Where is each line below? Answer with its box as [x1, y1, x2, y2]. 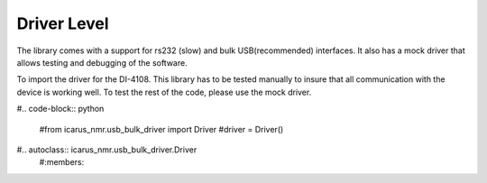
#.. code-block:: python [16, 104, 105, 114]
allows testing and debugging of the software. [16, 57, 188, 68]
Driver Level [16, 14, 109, 33]
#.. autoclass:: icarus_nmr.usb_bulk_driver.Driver [16, 144, 198, 155]
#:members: [39, 157, 85, 168]
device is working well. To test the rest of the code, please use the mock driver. [16, 87, 312, 97]
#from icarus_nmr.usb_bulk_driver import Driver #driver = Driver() [39, 124, 284, 134]
